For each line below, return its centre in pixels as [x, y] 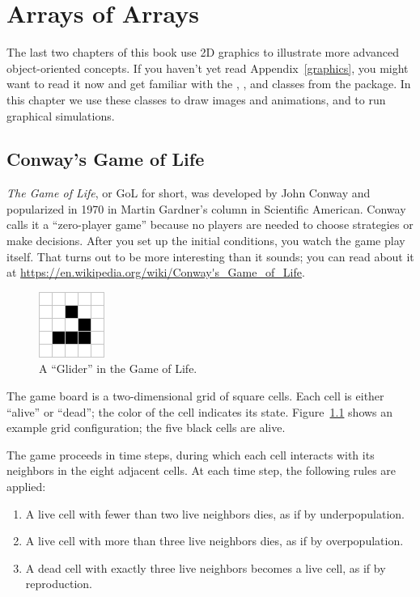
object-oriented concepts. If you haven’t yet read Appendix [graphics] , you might [208, 68]
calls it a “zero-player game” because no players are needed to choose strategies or [210, 224]
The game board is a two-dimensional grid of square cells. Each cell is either [195, 396]
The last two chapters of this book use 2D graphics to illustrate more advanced [203, 52]
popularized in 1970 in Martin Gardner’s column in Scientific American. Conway [206, 208]
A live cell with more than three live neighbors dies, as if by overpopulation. [214, 541]
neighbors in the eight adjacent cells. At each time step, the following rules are [202, 470]
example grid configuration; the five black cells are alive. [146, 428]
